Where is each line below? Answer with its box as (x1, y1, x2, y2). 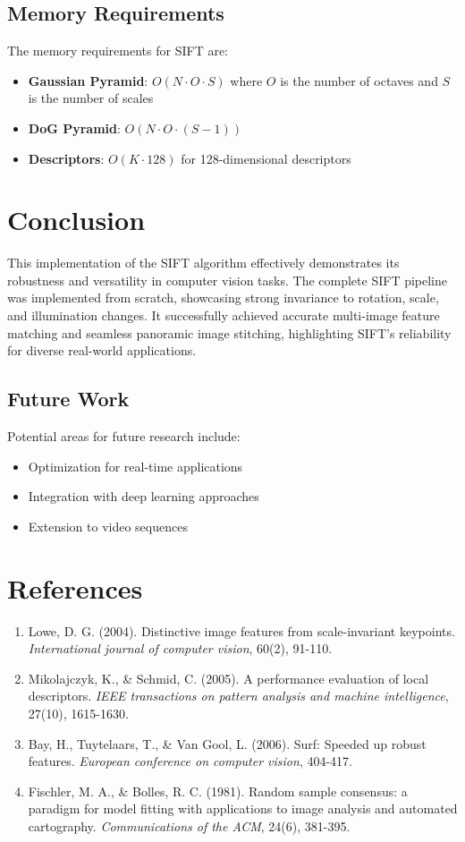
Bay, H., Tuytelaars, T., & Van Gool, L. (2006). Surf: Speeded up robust (28, 734, 427, 753)
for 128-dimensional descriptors (181, 149, 351, 167)
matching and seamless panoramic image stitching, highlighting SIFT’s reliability (7, 323, 452, 342)
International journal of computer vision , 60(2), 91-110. (28, 639, 333, 658)
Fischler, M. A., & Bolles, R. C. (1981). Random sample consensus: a (28, 781, 408, 800)
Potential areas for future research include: (7, 427, 241, 446)
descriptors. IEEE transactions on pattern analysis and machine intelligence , (28, 686, 449, 705)
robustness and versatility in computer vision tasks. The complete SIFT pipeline (7, 270, 448, 289)
